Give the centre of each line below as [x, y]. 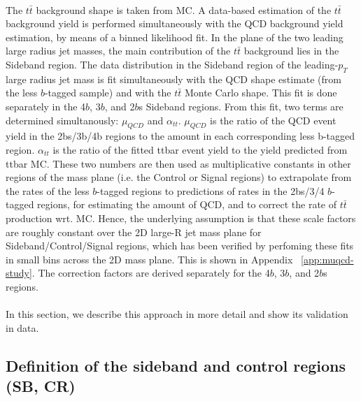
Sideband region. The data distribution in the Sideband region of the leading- [172, 64]
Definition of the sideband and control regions [176, 365]
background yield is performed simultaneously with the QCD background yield [175, 23]
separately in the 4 [46, 106]
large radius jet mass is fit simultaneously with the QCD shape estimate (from [174, 79]
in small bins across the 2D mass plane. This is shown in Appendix [149, 259]
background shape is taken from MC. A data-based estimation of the [184, 9]
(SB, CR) [41, 386]
